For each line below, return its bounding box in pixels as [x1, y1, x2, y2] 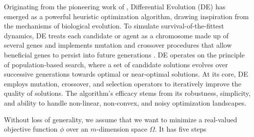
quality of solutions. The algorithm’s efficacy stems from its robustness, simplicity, [4, 88, 251, 98]
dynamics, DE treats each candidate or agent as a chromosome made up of [4, 30, 229, 40]
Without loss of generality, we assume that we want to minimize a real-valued [4, 114, 237, 124]
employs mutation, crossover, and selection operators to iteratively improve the [4, 78, 241, 88]
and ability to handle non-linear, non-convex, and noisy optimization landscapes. [4, 97, 247, 108]
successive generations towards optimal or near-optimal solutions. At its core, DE [4, 69, 248, 79]
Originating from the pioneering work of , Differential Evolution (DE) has [4, 1, 226, 11]
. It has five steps [154, 124, 206, 134]
